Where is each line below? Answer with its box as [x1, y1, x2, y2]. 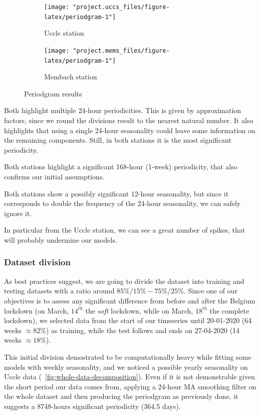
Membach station [44, 71, 97, 82]
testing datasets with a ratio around [4, 285, 115, 296]
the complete [209, 305, 249, 316]
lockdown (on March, [4, 305, 69, 316]
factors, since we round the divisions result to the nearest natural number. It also [4, 115, 253, 125]
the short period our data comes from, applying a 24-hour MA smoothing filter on [4, 381, 256, 391]
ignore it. [4, 207, 32, 218]
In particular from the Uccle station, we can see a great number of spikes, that [4, 225, 245, 235]
